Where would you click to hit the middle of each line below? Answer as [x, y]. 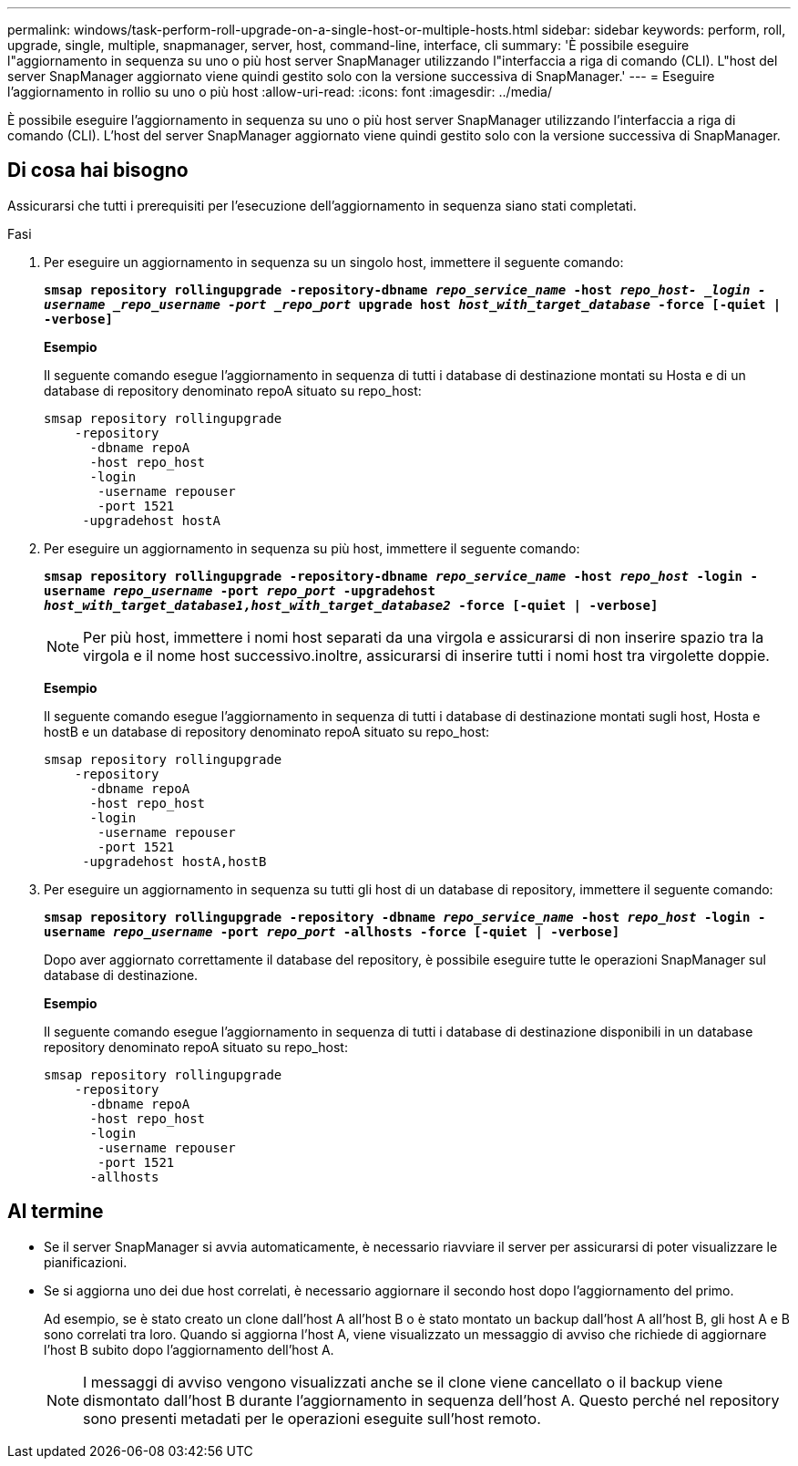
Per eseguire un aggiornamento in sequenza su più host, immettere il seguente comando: [312, 548]
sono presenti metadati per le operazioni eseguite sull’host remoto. [312, 1418]
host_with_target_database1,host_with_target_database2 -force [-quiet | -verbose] [351, 605]
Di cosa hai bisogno [98, 170]
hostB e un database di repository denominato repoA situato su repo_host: [267, 731]
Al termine [56, 1212]
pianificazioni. [86, 1262]
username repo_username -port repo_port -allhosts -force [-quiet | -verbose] [332, 931]
